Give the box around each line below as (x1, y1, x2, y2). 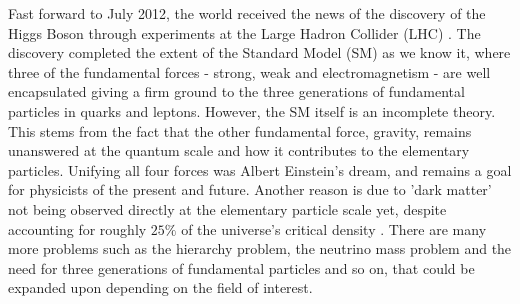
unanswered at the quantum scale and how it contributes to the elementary (8, 140, 470, 161)
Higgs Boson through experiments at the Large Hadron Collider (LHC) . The (8, 22, 481, 43)
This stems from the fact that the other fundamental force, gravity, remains (8, 120, 472, 141)
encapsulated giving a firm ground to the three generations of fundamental (8, 81, 465, 102)
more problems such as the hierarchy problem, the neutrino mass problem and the (8, 238, 512, 259)
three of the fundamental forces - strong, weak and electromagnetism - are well (8, 61, 491, 82)
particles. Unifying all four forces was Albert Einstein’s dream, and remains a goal (8, 159, 512, 180)
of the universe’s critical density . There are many (181, 218, 487, 239)
